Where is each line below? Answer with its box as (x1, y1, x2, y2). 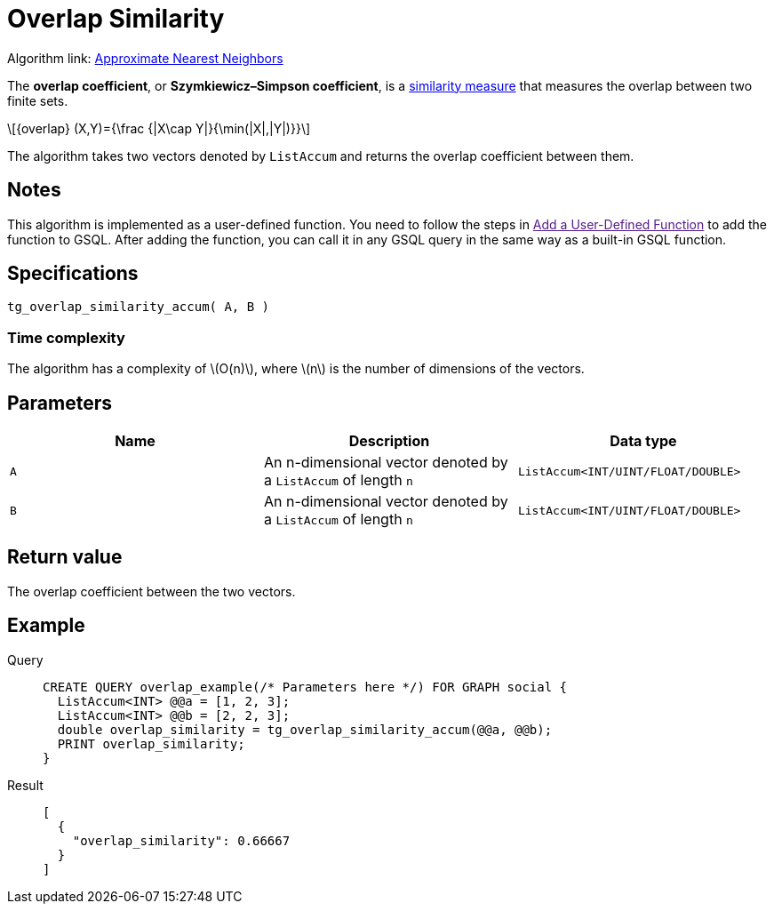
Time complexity (7, 328, 125, 347)
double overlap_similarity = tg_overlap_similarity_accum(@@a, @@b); (57, 722, 553, 737)
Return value (7, 546, 123, 569)
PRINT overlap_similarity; (57, 736, 245, 751)
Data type (610, 432, 677, 451)
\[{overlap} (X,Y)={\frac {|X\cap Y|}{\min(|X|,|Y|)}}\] (7, 120, 311, 136)
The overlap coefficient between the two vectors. (7, 583, 296, 599)
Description (348, 432, 430, 451)
